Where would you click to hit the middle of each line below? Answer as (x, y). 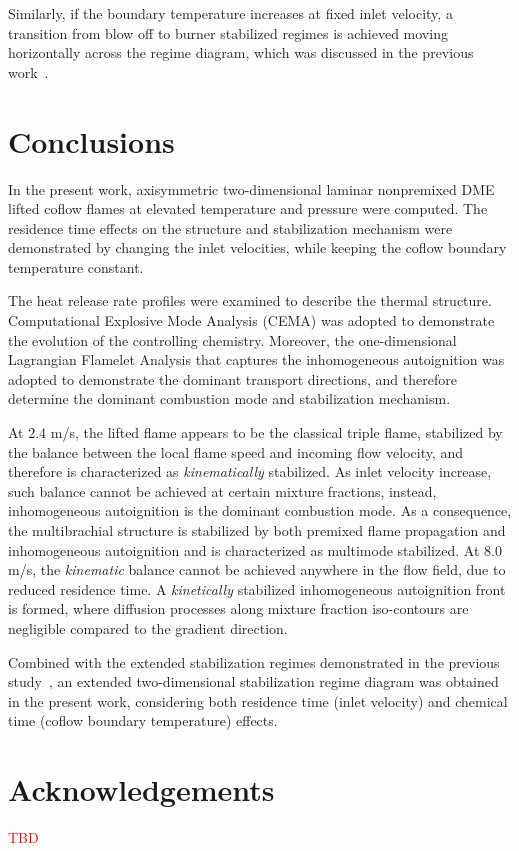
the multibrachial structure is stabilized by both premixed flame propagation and (257, 530)
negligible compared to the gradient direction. (148, 627)
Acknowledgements (141, 789)
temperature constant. (76, 266)
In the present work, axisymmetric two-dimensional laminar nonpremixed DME (251, 188)
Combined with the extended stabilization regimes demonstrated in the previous (254, 661)
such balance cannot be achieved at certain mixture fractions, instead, (222, 490)
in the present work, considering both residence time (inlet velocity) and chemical (258, 700)
